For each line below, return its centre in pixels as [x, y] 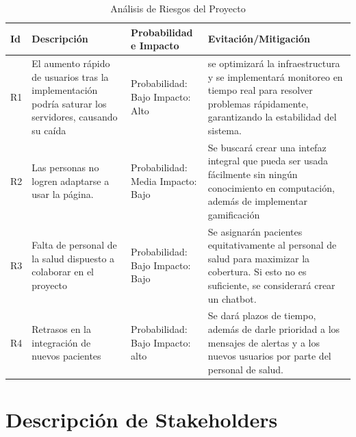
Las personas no [65, 167]
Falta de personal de [74, 245]
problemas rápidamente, [258, 103]
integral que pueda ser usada [268, 161]
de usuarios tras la [70, 76]
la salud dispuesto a [73, 258]
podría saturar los [69, 103]
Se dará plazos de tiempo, [262, 315]
